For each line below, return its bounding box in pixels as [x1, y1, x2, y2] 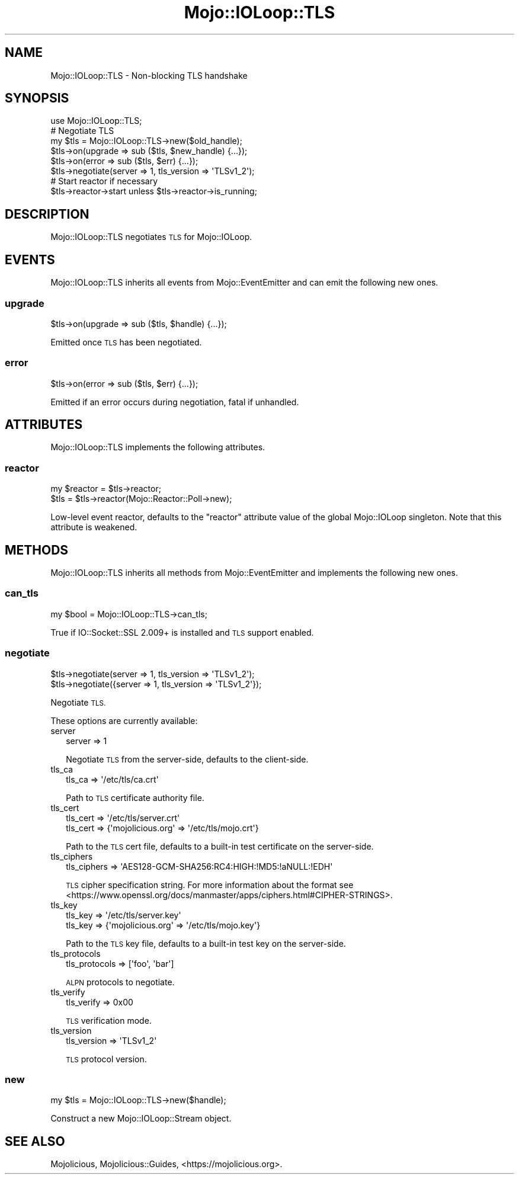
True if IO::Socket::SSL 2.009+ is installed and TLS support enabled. [50, 627, 314, 637]
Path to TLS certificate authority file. [66, 792, 204, 803]
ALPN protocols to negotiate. [66, 976, 175, 987]
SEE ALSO [5, 1133, 65, 1149]
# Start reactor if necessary [50, 176, 158, 187]
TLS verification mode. [66, 1015, 152, 1026]
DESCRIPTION [5, 206, 89, 222]
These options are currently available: [50, 715, 198, 726]
